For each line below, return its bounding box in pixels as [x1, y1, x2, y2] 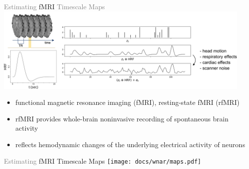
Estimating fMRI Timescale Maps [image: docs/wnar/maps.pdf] [4, 155, 201, 166]
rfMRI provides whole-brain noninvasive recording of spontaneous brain [15, 113, 229, 123]
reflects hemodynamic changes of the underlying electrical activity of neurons [15, 139, 245, 149]
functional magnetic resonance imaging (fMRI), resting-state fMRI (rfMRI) [15, 97, 240, 107]
